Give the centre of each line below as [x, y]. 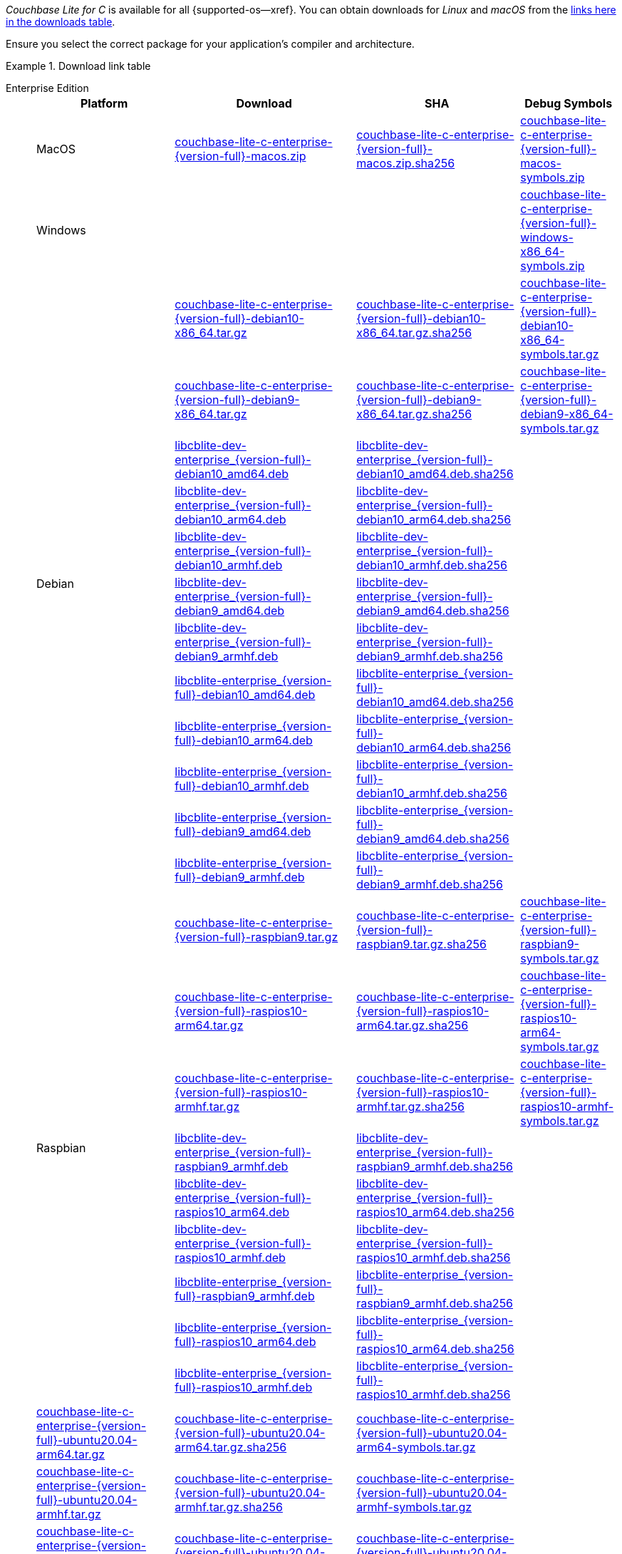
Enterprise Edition [47, 88]
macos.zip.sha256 [406, 163]
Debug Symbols [569, 103]
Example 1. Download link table [78, 66]
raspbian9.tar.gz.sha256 [421, 944]
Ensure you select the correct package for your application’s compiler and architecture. [210, 44]
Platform [104, 103]
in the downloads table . [61, 22]
